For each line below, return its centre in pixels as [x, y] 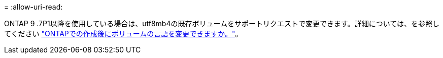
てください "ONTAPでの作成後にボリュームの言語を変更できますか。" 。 [123, 34]
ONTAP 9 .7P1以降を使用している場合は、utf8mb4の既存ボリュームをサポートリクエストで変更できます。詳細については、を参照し [222, 23]
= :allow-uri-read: [33, 7]
